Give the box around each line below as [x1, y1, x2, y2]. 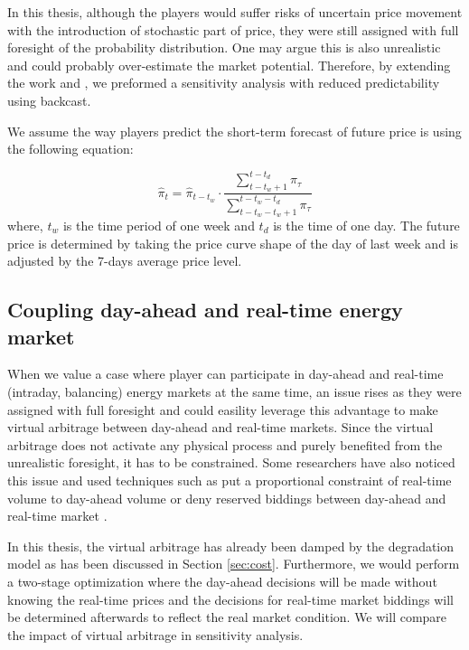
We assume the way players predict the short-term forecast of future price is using [7, 121, 462, 140]
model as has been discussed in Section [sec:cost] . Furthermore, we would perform [7, 554, 460, 573]
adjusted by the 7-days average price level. [7, 251, 242, 270]
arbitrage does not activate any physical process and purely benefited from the [7, 435, 443, 454]
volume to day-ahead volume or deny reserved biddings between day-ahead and [7, 488, 446, 507]
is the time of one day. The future [273, 216, 460, 235]
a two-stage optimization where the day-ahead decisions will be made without [7, 571, 437, 590]
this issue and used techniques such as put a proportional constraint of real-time [7, 470, 452, 489]
